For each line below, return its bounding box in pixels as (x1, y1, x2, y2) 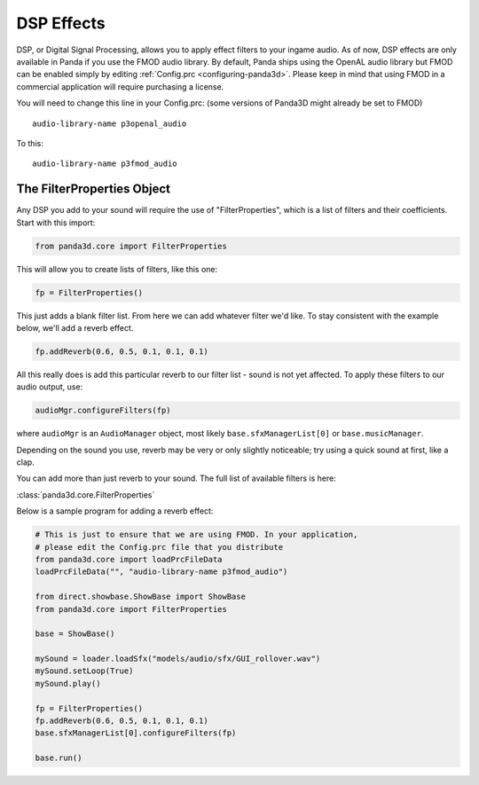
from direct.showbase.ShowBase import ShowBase (35, 592, 246, 602)
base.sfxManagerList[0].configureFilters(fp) (35, 728, 237, 738)
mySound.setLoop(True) (35, 666, 134, 676)
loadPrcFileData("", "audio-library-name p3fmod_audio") (35, 567, 288, 577)
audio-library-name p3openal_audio (32, 118, 187, 129)
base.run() (35, 753, 82, 763)
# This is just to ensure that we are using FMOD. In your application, (35, 530, 358, 540)
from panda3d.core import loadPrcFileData (35, 554, 223, 564)
